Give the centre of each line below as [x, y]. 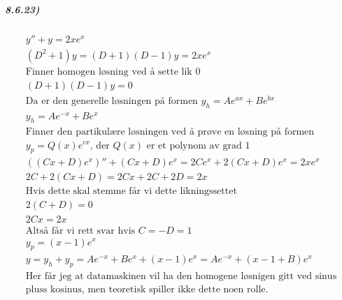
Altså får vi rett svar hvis [80, 231]
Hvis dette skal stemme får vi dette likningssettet [131, 192]
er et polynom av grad [194, 145]
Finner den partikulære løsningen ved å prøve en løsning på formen [170, 132]
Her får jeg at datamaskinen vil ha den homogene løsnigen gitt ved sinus [181, 277]
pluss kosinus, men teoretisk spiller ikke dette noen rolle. [147, 290]
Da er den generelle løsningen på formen [112, 101]
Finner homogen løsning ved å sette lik [109, 72]
